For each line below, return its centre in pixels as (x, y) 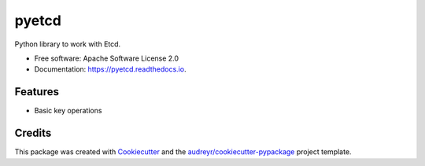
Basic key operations (68, 111)
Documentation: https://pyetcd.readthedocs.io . (110, 69)
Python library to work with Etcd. (68, 44)
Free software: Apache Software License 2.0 (107, 58)
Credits (33, 133)
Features (37, 92)
